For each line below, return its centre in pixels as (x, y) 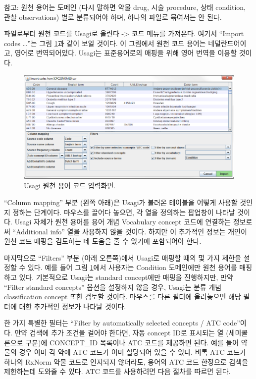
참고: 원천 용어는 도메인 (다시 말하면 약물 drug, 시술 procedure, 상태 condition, (125, 7)
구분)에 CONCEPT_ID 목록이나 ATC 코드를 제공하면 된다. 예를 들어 (132, 342)
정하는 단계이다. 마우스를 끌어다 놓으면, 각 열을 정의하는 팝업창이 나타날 (124, 212)
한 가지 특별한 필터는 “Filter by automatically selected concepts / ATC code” (122, 323)
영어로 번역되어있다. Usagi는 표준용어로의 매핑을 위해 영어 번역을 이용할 (126, 53)
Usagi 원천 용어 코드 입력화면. (70, 186)
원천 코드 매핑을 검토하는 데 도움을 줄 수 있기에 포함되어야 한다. (103, 241)
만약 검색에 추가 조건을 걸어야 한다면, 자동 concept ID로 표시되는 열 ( (122, 333)
